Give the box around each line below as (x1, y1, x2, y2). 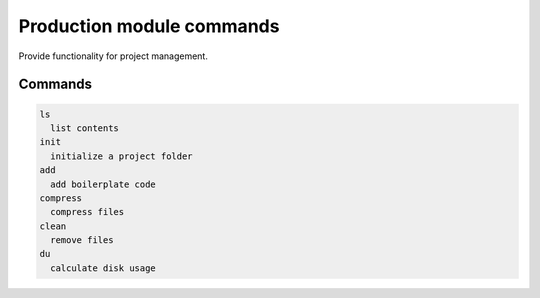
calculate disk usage (50, 262, 157, 274)
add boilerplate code (50, 178, 157, 190)
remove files (50, 235, 114, 246)
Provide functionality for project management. (18, 50, 209, 62)
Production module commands (18, 15, 280, 37)
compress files (50, 206, 125, 218)
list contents (50, 122, 120, 134)
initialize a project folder (50, 150, 194, 162)
